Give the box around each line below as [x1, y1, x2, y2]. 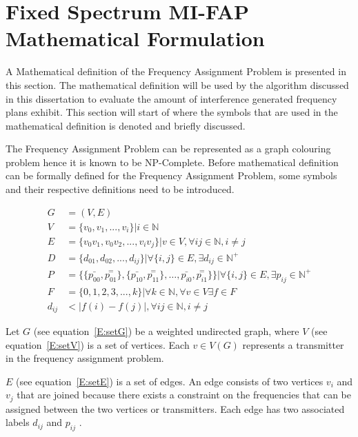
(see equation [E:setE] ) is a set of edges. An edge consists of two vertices [16, 374, 324, 388]
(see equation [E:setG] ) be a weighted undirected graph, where [33, 324, 299, 338]
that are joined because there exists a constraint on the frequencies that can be [17, 387, 351, 402]
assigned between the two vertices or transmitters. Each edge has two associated [6, 401, 345, 416]
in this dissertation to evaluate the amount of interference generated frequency [6, 91, 337, 105]
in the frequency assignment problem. [6, 351, 164, 365]
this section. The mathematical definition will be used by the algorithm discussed [6, 77, 349, 92]
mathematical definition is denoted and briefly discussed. [6, 118, 246, 132]
